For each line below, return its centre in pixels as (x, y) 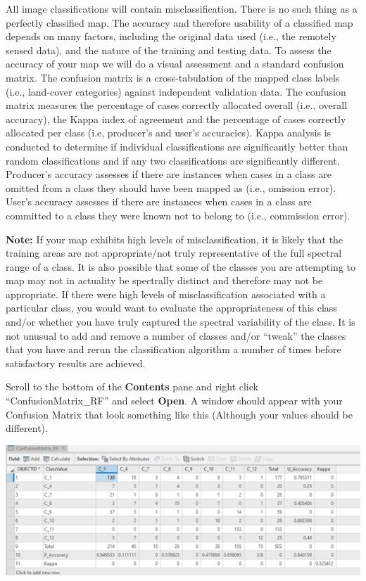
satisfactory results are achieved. (76, 363)
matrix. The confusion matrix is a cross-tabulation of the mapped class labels (173, 77)
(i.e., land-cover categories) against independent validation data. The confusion (176, 91)
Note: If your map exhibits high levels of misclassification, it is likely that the (175, 239)
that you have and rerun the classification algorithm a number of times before (173, 349)
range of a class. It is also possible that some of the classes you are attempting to (181, 266)
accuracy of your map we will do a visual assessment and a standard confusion (175, 64)
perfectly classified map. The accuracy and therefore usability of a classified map (179, 22)
